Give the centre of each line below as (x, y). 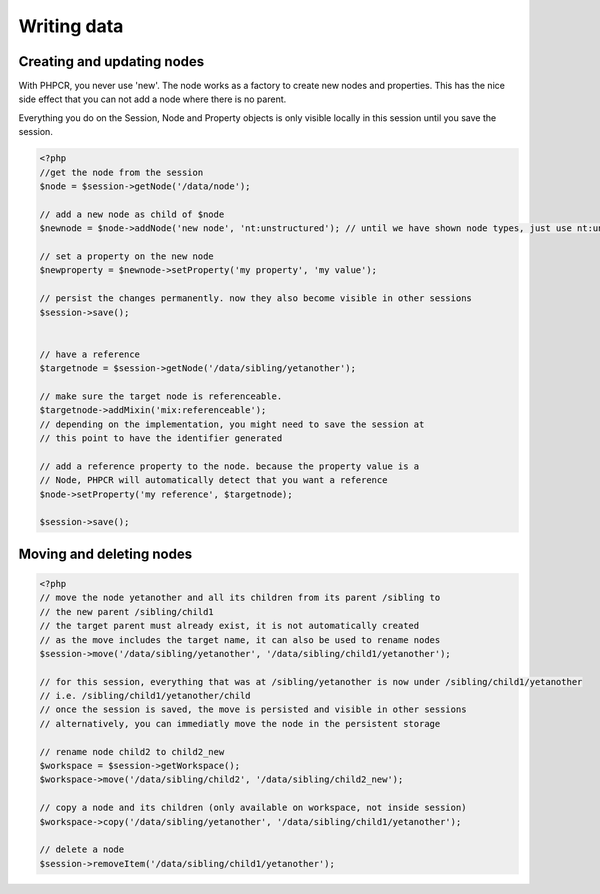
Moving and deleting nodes (105, 553)
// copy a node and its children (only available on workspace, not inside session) (253, 808)
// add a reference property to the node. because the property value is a (229, 466)
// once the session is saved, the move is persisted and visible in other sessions (253, 709)
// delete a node (82, 849)
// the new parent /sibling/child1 (126, 611)
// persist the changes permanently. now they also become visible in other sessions (255, 298)
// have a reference (89, 354)
